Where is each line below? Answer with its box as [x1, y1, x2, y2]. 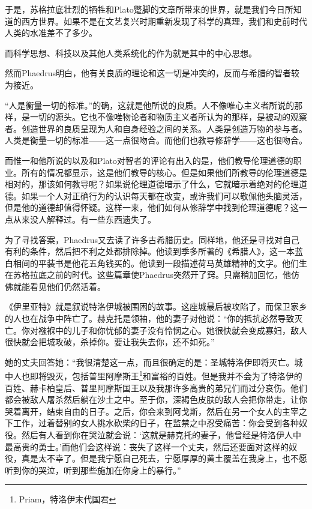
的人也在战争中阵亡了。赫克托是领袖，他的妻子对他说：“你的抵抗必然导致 [5, 312, 295, 325]
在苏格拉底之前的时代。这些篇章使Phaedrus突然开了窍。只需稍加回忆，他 [5, 268, 292, 281]
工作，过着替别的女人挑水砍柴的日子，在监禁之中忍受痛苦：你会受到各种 [13, 417, 299, 429]
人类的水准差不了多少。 [5, 26, 97, 39]
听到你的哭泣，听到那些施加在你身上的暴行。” [5, 463, 181, 476]
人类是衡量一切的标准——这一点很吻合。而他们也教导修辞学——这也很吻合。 [5, 134, 307, 146]
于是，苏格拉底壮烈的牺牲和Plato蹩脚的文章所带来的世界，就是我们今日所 [5, 3, 293, 15]
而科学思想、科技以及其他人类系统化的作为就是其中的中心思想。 [5, 46, 257, 59]
